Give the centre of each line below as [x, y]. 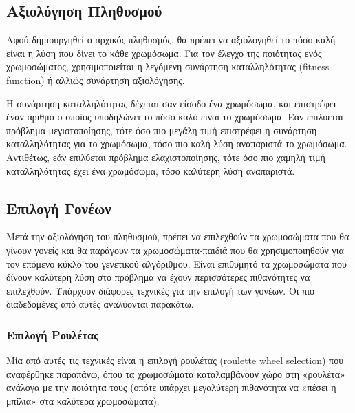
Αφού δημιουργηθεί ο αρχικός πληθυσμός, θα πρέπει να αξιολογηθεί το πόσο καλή [171, 40]
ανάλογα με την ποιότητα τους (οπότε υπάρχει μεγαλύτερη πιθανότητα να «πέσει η [171, 387]
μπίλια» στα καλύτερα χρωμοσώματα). [83, 400]
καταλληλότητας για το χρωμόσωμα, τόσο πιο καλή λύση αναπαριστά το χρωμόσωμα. [177, 144]
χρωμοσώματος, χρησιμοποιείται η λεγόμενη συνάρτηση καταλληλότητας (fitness [168, 66]
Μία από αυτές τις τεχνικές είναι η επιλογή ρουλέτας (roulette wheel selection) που [175, 360]
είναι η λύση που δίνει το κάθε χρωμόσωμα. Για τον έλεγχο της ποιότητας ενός [164, 53]
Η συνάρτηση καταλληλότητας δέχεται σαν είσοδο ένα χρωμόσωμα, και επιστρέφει [171, 103]
